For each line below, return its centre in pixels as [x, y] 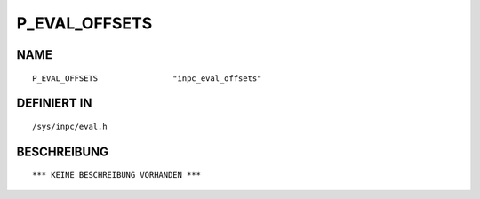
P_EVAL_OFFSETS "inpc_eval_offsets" [147, 78]
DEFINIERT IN [54, 103]
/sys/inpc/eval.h [70, 126]
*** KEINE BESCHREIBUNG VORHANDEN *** [117, 175]
